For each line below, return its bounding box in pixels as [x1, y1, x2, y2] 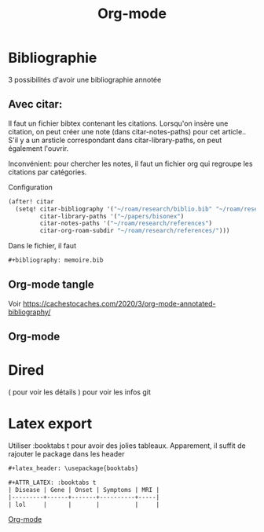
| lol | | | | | [8, 501, 159, 508]
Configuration [8, 182, 53, 192]
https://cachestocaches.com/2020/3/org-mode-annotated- [22, 299, 216, 308]
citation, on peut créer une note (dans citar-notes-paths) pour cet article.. [8, 127, 247, 136]
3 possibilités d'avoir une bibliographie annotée [8, 75, 162, 84]
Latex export [8, 415, 93, 433]
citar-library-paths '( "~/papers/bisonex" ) [39, 212, 185, 220]
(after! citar [8, 197, 55, 205]
